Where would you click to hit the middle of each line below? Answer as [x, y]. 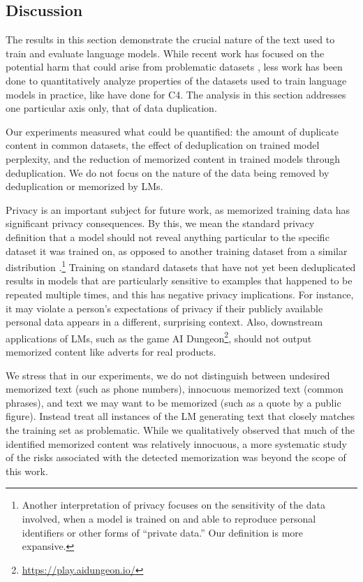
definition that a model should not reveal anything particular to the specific [168, 237]
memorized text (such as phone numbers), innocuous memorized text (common [175, 389]
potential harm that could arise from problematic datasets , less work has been [174, 67]
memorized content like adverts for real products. [111, 351]
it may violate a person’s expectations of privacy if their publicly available [164, 308]
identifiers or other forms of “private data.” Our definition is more [163, 532]
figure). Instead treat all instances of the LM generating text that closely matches [180, 416]
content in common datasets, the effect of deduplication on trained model [163, 145]
